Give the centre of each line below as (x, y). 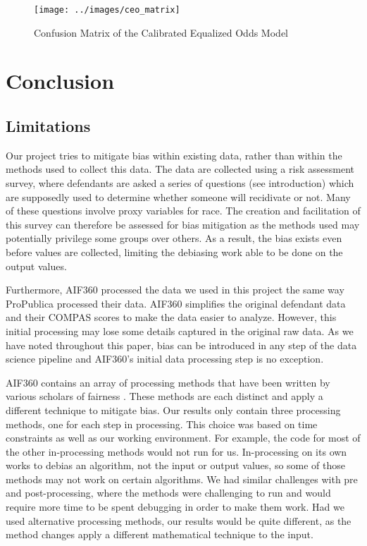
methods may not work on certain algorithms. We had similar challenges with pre (182, 479)
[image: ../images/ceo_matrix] (107, 10)
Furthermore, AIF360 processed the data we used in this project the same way (175, 290)
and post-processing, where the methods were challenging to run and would (168, 493)
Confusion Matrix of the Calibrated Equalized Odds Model (161, 32)
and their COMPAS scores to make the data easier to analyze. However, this (171, 317)
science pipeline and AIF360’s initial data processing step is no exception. (165, 359)
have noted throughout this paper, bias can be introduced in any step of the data (181, 345)
